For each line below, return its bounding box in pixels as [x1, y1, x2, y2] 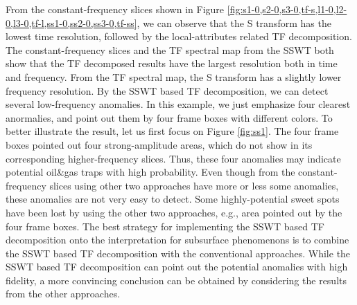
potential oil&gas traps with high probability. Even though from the [6, 165, 295, 179]
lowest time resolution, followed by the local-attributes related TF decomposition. [6, 29, 352, 44]
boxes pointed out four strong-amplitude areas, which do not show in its [6, 137, 313, 151]
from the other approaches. [6, 286, 121, 301]
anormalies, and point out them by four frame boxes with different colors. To [6, 110, 333, 124]
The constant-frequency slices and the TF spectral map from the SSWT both [6, 42, 334, 57]
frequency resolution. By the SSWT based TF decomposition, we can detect [6, 83, 329, 98]
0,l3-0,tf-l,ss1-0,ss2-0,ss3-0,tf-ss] [6, 15, 137, 30]
